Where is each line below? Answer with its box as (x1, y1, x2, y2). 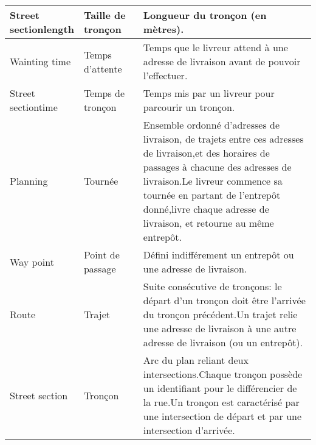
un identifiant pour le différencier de (143, 381, 297, 395)
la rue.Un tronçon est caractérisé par (143, 395, 300, 409)
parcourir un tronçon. (143, 100, 235, 114)
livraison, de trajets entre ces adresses (143, 132, 304, 146)
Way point (10, 254, 54, 269)
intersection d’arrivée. (143, 423, 235, 437)
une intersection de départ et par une (143, 409, 302, 423)
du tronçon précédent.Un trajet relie (143, 307, 298, 321)
